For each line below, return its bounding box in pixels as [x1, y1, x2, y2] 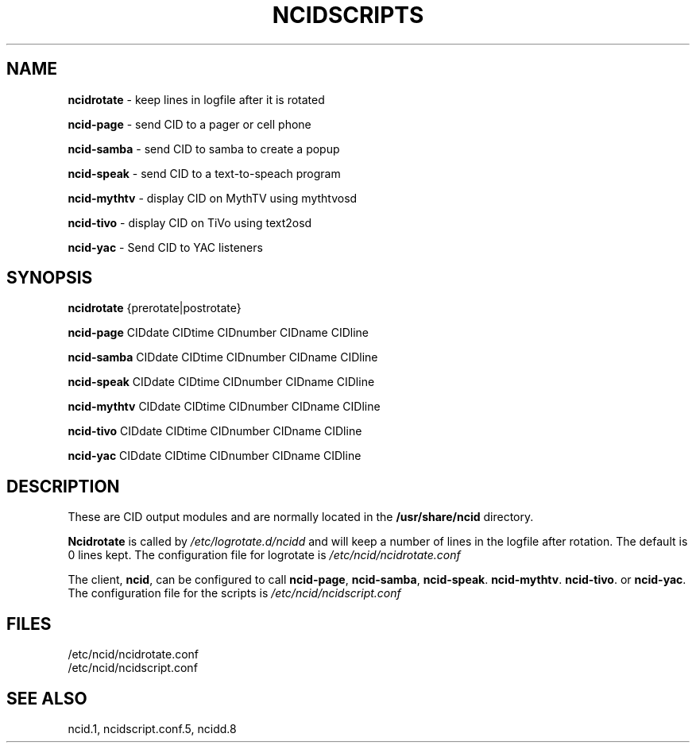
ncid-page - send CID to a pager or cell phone [68, 117, 311, 131]
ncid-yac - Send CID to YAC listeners [68, 240, 263, 254]
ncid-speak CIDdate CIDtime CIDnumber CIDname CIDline [68, 375, 375, 389]
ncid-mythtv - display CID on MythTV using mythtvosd [68, 191, 358, 205]
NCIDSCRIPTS [272, 2, 424, 29]
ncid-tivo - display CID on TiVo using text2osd [68, 215, 312, 230]
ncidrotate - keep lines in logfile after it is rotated [68, 92, 325, 106]
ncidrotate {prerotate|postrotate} [68, 301, 242, 315]
